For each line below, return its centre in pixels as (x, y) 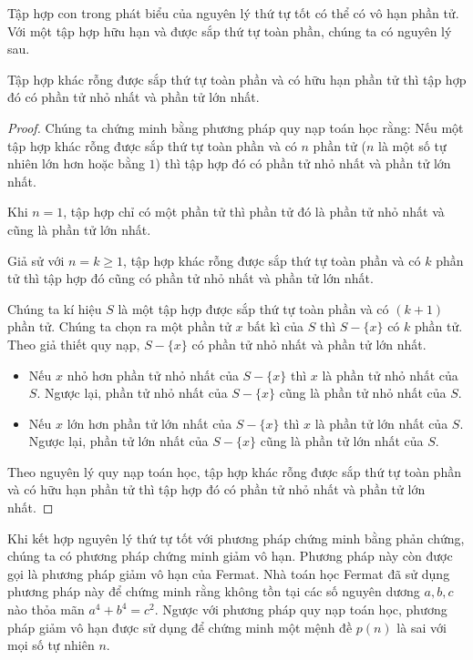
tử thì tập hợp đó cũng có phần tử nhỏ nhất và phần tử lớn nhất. (190, 278)
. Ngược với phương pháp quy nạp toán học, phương (301, 609)
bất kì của (276, 326)
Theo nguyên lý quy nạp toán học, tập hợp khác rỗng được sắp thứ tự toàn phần (234, 471)
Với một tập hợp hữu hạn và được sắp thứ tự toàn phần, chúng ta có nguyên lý (230, 30)
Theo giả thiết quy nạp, (74, 344)
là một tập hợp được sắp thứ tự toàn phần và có (253, 308)
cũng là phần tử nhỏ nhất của (363, 393)
